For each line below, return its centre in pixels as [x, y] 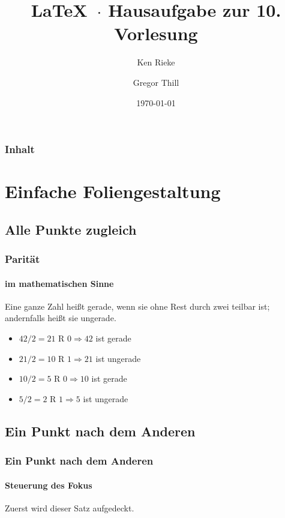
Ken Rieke [156, 62]
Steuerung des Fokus [49, 485]
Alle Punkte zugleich [71, 229]
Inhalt [20, 149]
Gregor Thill [156, 82]
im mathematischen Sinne [59, 283]
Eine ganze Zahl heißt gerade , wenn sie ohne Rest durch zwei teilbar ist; [137, 306]
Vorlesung [156, 33]
